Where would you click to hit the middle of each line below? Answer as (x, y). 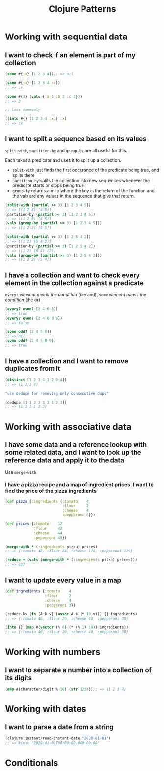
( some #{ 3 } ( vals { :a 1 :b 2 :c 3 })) (44, 96)
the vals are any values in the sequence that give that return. (73, 196)
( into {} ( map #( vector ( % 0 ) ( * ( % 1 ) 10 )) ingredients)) (67, 627)
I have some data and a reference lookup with (76, 445)
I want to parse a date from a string (59, 727)
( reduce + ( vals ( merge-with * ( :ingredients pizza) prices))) (71, 560)
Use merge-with (21, 472)
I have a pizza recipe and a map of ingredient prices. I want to (79, 485)
